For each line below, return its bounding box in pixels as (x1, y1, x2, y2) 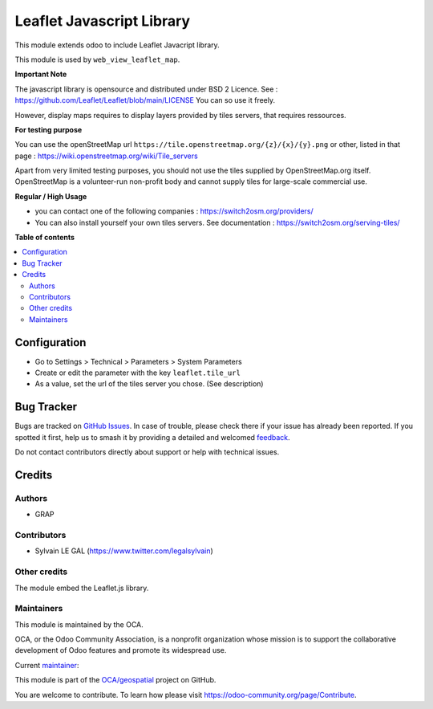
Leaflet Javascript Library (14, 12, 191, 30)
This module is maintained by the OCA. (14, 619, 144, 630)
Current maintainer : (14, 660, 79, 670)
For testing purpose (14, 124, 83, 134)
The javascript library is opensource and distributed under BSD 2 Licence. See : (14, 84, 278, 94)
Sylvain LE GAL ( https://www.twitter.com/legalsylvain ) (34, 546, 214, 556)
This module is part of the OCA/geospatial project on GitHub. (14, 675, 216, 685)
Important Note (14, 69, 67, 79)
